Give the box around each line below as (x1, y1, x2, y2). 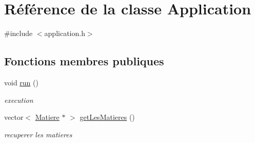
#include (4, 28, 33, 39)
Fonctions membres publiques (4, 53, 164, 69)
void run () (4, 77, 38, 87)
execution (4, 94, 33, 105)
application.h (44, 28, 85, 39)
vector (4, 112, 24, 122)
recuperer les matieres (4, 129, 72, 139)
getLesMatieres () (80, 112, 135, 122)
